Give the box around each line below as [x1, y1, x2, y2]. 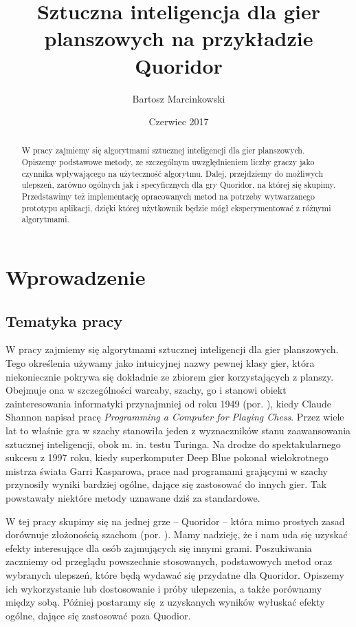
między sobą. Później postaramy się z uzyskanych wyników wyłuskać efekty [5, 595, 325, 609]
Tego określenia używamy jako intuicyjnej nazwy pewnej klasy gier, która [5, 356, 315, 370]
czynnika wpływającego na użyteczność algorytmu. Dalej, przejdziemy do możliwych [21, 167, 324, 179]
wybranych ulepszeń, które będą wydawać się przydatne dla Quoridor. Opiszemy [5, 567, 344, 582]
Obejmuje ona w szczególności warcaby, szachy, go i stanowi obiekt [5, 383, 287, 397]
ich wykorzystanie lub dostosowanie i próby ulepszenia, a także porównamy [5, 581, 322, 595]
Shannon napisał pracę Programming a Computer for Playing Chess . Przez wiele [5, 410, 344, 424]
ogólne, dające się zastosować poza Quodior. [5, 608, 191, 622]
